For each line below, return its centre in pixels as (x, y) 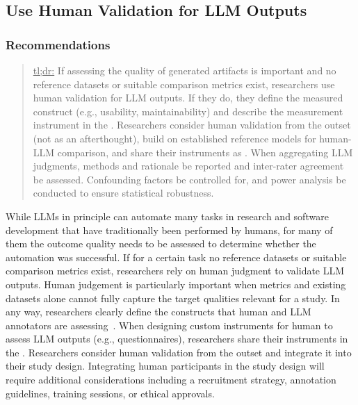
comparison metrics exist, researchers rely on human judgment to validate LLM (175, 271)
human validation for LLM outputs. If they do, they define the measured (188, 98)
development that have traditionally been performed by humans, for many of (169, 230)
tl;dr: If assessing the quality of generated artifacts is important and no (185, 70)
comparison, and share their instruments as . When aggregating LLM (205, 152)
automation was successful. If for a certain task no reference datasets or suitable (176, 257)
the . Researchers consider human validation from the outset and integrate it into (179, 352)
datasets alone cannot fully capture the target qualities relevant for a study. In (173, 298)
